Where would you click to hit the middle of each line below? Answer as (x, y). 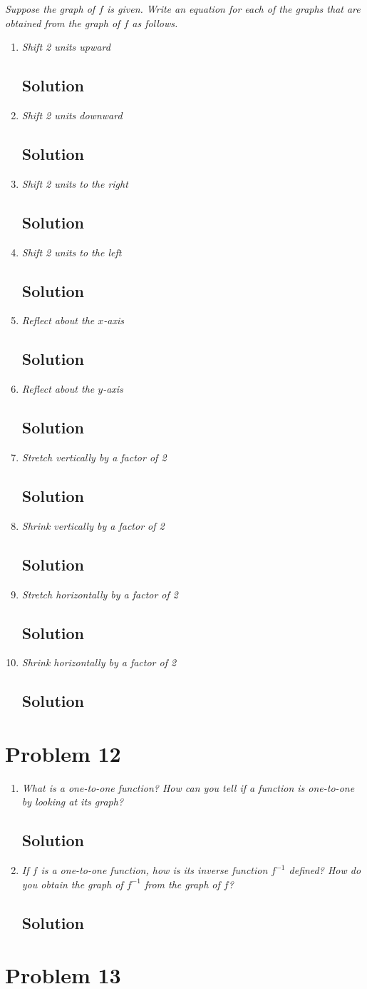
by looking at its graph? (73, 802)
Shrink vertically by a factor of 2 (93, 525)
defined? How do (325, 870)
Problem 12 (63, 753)
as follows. (155, 22)
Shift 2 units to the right (75, 183)
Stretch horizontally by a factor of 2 (100, 594)
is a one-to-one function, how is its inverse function (154, 870)
